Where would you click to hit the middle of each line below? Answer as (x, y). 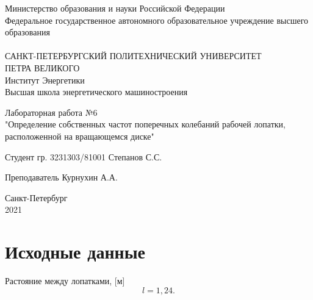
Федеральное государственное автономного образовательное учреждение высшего (157, 20)
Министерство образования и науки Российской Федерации (115, 8)
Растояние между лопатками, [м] (65, 281)
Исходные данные (75, 252)
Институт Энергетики (45, 80)
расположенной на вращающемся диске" (80, 136)
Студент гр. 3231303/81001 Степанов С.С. (84, 156)
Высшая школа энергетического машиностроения (96, 92)
